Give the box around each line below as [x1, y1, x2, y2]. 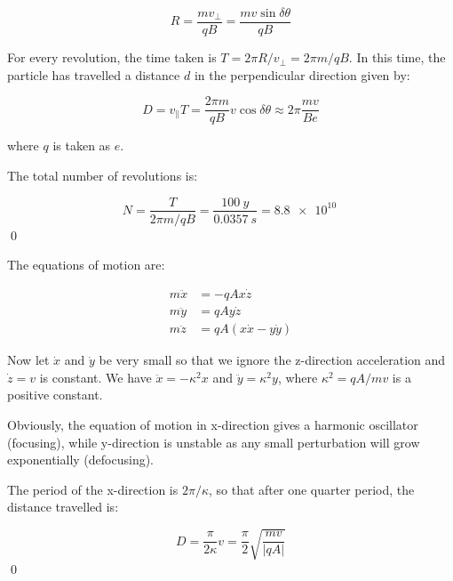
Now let [7, 351, 50, 369]
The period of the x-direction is [7, 480, 179, 498]
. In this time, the [348, 48, 446, 67]
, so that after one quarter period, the [209, 480, 415, 498]
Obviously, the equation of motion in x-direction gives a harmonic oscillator [7, 416, 418, 434]
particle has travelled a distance [7, 65, 180, 84]
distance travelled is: [7, 497, 119, 516]
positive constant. [7, 385, 103, 404]
